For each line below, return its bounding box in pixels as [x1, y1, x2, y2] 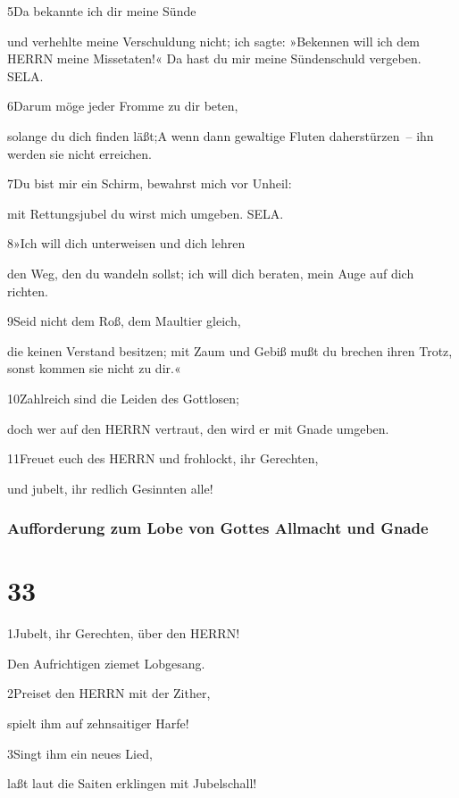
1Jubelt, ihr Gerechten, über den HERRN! [7, 624, 240, 643]
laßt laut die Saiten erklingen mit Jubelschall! [7, 774, 257, 793]
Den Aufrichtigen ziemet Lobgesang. [7, 653, 205, 672]
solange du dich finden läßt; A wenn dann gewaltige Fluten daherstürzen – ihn [7, 126, 434, 145]
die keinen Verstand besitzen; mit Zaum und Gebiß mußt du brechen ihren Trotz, [7, 341, 453, 360]
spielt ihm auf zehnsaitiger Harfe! [7, 714, 189, 733]
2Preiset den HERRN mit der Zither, [7, 684, 211, 702]
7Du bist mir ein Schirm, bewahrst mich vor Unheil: [7, 174, 292, 193]
